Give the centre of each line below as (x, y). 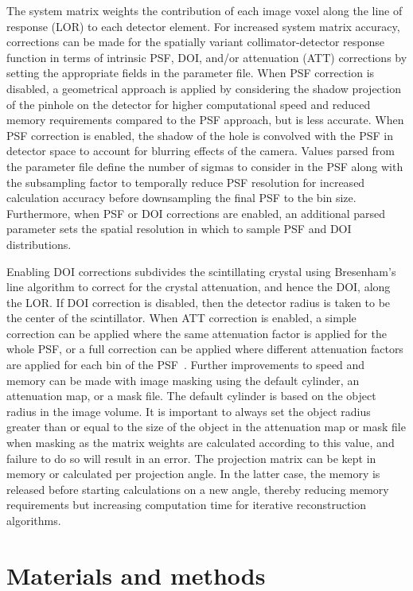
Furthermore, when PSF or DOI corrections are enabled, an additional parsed (196, 213)
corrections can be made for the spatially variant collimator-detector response (196, 42)
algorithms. (34, 520)
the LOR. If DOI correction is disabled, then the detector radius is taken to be (199, 302)
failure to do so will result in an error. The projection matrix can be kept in (191, 458)
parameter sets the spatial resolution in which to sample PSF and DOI (179, 229)
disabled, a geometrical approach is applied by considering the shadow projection (204, 88)
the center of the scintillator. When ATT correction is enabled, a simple (181, 318)
